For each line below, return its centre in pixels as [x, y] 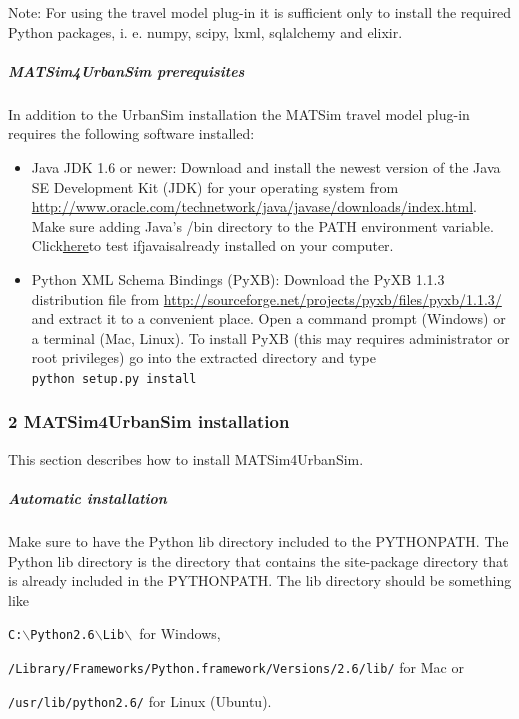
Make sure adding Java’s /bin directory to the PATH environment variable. [262, 225]
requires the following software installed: [131, 133]
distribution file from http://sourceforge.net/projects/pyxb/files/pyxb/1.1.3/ [266, 298]
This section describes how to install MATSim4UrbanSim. [186, 458]
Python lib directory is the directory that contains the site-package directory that [258, 560]
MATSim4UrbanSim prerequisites [126, 70]
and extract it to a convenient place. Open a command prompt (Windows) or [268, 318]
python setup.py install [114, 378]
